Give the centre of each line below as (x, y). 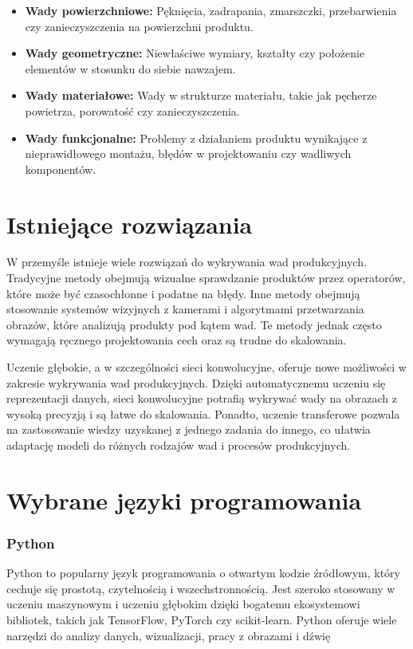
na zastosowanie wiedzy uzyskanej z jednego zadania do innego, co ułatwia (189, 429)
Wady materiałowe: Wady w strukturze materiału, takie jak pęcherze (201, 95)
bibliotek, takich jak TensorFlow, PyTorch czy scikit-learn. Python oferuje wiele (202, 619)
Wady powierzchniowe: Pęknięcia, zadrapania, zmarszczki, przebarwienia (211, 10)
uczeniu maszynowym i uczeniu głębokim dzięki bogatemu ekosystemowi (183, 604)
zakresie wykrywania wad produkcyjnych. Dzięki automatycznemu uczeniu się (196, 382)
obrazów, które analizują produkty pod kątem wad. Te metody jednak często (194, 324)
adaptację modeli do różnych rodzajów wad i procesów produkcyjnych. (179, 445)
